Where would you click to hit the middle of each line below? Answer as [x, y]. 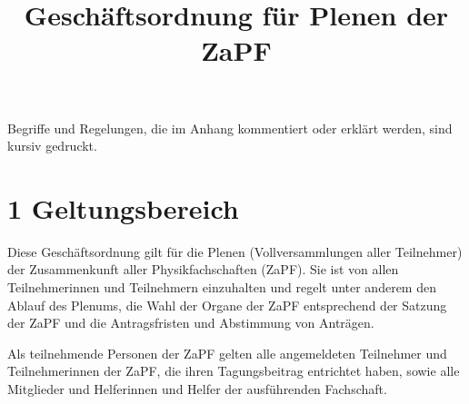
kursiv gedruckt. [52, 146]
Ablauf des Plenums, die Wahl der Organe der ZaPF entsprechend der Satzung [227, 305]
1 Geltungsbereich [123, 207]
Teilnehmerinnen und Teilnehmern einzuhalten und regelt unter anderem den [222, 287]
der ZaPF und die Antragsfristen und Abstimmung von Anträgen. [191, 323]
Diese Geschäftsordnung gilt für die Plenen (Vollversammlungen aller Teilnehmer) [235, 251]
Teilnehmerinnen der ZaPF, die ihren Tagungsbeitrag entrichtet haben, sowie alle [234, 371]
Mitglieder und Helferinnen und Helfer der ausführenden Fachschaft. [197, 389]
